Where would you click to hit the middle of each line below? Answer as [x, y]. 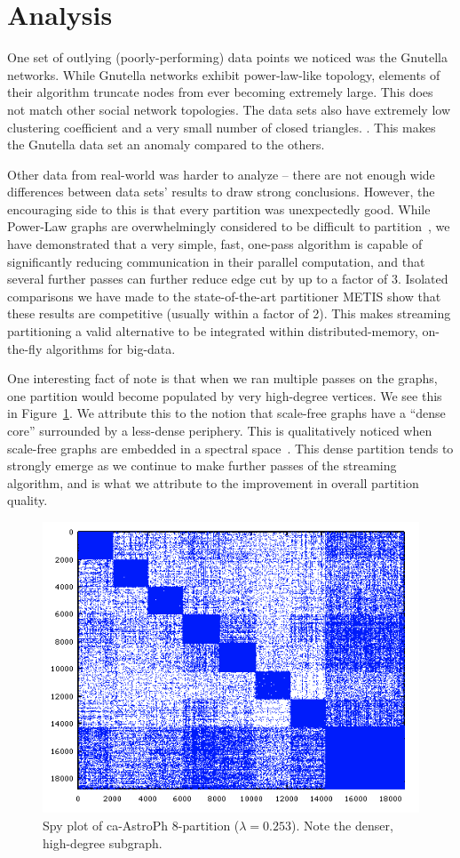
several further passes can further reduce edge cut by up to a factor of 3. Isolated [228, 279]
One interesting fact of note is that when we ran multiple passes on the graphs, [222, 378]
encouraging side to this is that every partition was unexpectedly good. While [219, 208]
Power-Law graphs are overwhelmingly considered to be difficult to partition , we [229, 226]
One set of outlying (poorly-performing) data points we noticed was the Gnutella [227, 57]
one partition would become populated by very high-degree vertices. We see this [225, 395]
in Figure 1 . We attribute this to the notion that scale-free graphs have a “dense [226, 413]
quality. [28, 500]
